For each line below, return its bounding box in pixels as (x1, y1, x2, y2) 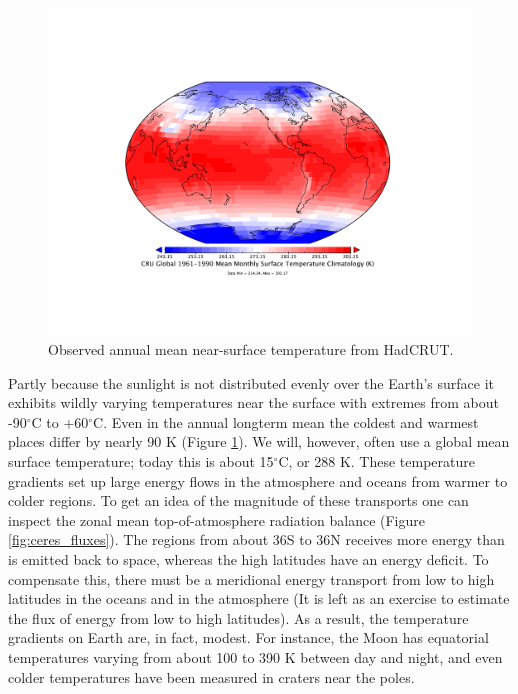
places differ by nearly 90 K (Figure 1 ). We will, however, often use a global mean (8, 431, 510, 452)
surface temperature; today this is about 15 (8, 451, 274, 472)
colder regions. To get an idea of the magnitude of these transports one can (8, 490, 469, 511)
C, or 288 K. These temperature (278, 451, 475, 472)
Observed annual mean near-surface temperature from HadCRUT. (48, 339, 454, 360)
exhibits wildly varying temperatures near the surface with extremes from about (8, 392, 499, 413)
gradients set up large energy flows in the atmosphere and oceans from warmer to (8, 470, 508, 491)
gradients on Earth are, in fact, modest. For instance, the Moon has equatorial (8, 627, 489, 648)
